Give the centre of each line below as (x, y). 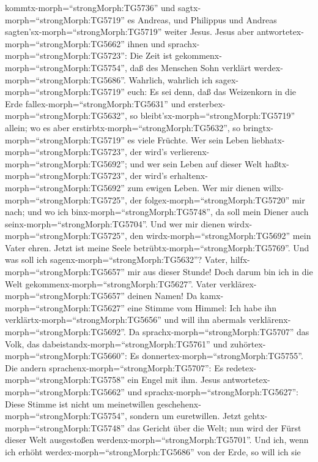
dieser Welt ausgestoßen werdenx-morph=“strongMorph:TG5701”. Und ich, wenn (157, 440)
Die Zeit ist (151, 55)
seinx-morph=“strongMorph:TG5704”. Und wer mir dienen (115, 223)
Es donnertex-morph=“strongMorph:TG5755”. (216, 356)
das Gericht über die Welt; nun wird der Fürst (214, 427)
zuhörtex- (248, 343)
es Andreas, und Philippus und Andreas (202, 19)
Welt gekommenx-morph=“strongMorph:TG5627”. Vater (111, 283)
